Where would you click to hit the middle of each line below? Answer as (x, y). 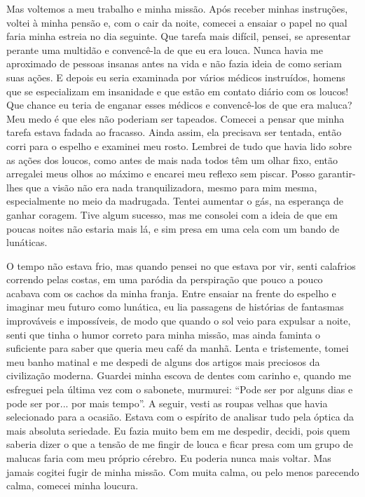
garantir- (337, 173)
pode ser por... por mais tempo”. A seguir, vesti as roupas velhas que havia (167, 403)
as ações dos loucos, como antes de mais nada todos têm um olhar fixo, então (172, 159)
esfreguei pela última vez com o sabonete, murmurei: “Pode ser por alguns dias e (180, 389)
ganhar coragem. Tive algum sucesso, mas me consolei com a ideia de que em (172, 214)
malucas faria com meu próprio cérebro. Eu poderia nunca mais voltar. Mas (169, 458)
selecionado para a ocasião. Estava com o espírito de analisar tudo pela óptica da (180, 417)
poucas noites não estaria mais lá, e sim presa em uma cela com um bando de (173, 228)
